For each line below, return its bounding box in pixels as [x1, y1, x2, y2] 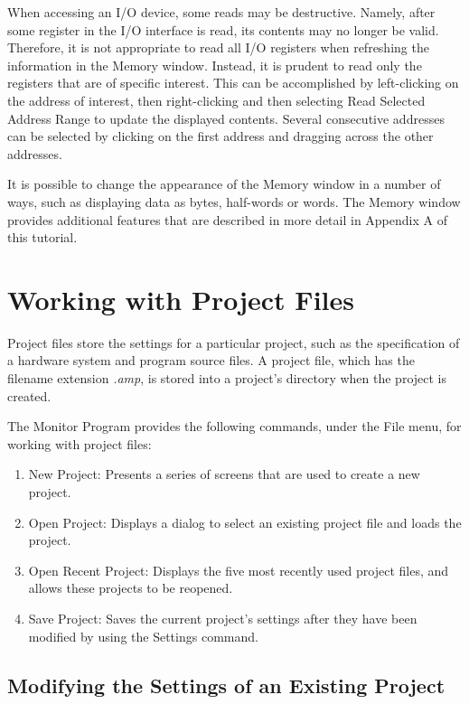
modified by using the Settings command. [28, 626, 258, 645]
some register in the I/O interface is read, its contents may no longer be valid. [7, 20, 439, 39]
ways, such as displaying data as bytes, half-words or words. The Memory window [7, 192, 461, 211]
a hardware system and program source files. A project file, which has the [7, 351, 415, 370]
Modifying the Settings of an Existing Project [7, 671, 446, 699]
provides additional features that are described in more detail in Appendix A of [7, 210, 447, 229]
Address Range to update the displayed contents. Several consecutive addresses [7, 108, 445, 127]
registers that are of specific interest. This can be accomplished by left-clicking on [7, 73, 459, 92]
